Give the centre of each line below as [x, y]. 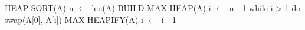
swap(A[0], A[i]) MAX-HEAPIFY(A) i [74, 19]
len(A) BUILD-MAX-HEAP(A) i [151, 8]
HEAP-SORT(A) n [39, 8]
